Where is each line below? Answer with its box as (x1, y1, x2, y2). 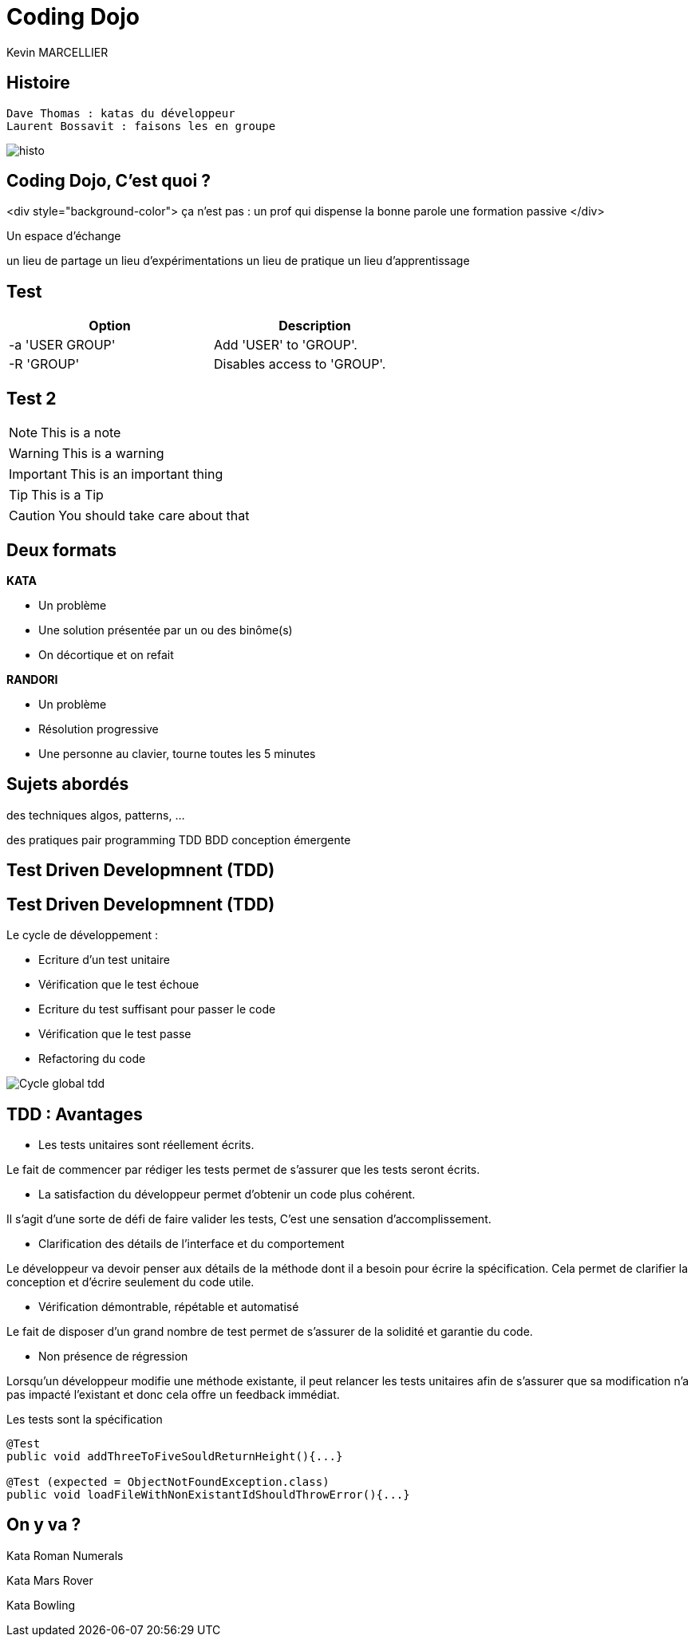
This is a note (41, 425, 121, 441)
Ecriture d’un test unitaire (38, 953, 170, 967)
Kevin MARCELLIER (6, 45, 109, 59)
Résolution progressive (38, 721, 159, 736)
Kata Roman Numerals (6, 1548, 124, 1562)
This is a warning (61, 445, 164, 462)
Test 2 (6, 388, 57, 409)
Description (278, 318, 351, 334)
